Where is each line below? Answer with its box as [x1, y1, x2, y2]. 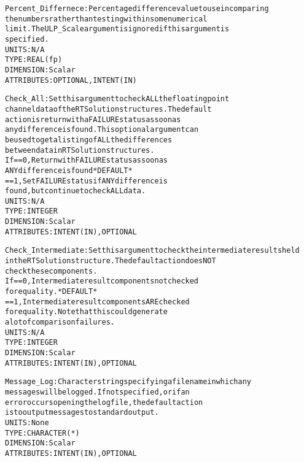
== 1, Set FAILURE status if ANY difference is [5, 176, 168, 185]
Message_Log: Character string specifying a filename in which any [5, 377, 251, 387]
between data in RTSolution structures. [5, 145, 155, 155]
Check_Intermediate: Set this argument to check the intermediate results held [5, 246, 300, 255]
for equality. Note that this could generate [5, 307, 168, 317]
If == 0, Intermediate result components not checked [5, 277, 199, 286]
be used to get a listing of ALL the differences [5, 135, 173, 144]
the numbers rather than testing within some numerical [5, 14, 208, 23]
